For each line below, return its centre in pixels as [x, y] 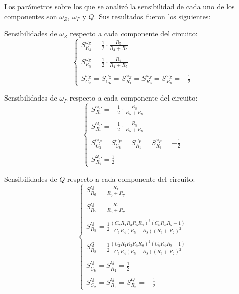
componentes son [31, 16]
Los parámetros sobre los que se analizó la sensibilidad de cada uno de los [119, 6]
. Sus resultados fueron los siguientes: [152, 16]
